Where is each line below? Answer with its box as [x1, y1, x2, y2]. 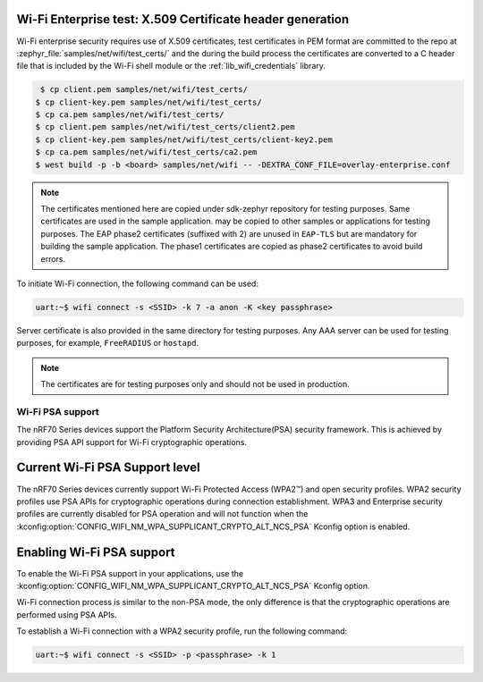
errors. [40, 253, 66, 264]
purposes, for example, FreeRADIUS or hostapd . [16, 338, 199, 349]
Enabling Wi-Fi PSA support [16, 544, 175, 560]
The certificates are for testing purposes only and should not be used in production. [40, 379, 350, 390]
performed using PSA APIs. [16, 609, 117, 620]
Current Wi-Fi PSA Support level [16, 460, 200, 476]
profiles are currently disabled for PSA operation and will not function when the [16, 509, 309, 519]
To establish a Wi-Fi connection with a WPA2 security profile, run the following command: [16, 626, 348, 636]
